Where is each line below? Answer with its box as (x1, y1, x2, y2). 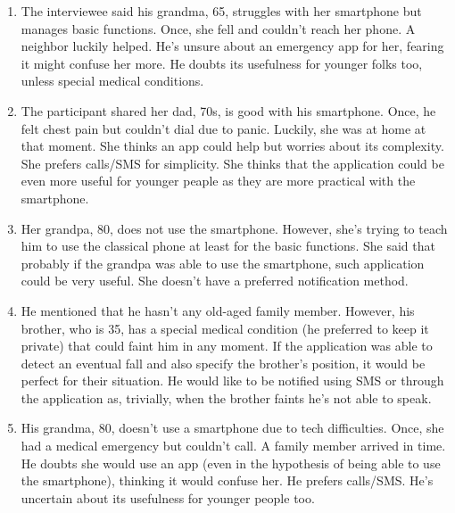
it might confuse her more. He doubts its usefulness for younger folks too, (21, 54, 423, 72)
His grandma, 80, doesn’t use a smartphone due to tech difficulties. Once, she (21, 418, 444, 437)
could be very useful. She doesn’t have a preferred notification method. (21, 271, 409, 290)
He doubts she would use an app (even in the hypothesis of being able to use (21, 453, 441, 472)
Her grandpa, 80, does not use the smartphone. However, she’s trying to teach (21, 219, 448, 237)
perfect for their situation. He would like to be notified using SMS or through (21, 371, 444, 390)
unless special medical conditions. (21, 71, 204, 90)
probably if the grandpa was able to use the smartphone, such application (21, 253, 425, 272)
